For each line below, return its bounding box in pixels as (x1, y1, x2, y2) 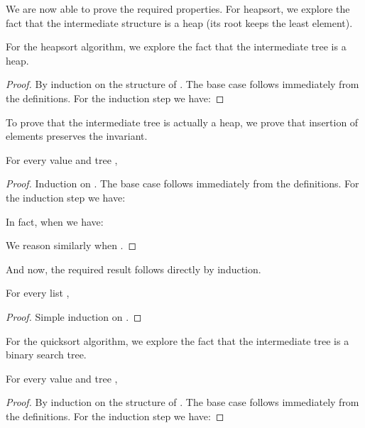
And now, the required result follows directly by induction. (6, 261, 261, 276)
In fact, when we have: (6, 214, 104, 229)
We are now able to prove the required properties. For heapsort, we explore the (6, 1, 350, 16)
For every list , (6, 285, 70, 300)
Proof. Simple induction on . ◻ (6, 309, 142, 324)
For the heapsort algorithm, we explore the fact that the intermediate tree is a (6, 39, 347, 54)
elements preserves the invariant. (6, 128, 148, 143)
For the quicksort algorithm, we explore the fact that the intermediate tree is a (6, 333, 349, 348)
